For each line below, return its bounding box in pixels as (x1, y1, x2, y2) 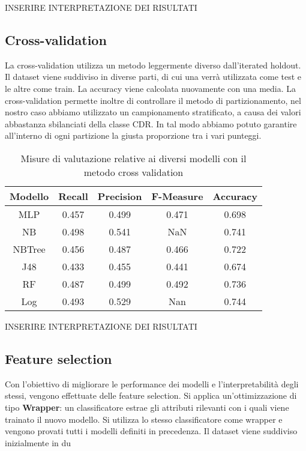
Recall (58, 189, 88, 203)
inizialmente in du (5, 436, 71, 449)
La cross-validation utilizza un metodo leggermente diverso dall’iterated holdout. (5, 58, 301, 71)
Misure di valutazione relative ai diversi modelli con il (20, 151, 247, 165)
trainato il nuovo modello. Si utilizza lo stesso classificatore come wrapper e (5, 413, 283, 425)
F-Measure (151, 189, 203, 203)
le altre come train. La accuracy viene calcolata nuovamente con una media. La (5, 82, 296, 94)
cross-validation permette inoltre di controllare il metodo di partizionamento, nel (5, 94, 301, 106)
